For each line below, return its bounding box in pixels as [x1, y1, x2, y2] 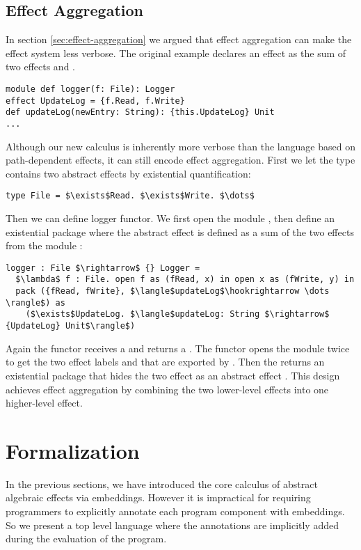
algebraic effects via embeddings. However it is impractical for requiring [6, 490, 311, 505]
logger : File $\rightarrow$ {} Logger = [6, 262, 200, 273]
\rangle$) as [6, 297, 65, 308]
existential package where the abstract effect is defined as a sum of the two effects [6, 224, 354, 239]
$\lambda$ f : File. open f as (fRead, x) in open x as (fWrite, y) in [15, 274, 355, 285]
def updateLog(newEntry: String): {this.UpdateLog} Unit [6, 107, 275, 118]
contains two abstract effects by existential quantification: [6, 166, 251, 180]
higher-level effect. [6, 395, 83, 410]
